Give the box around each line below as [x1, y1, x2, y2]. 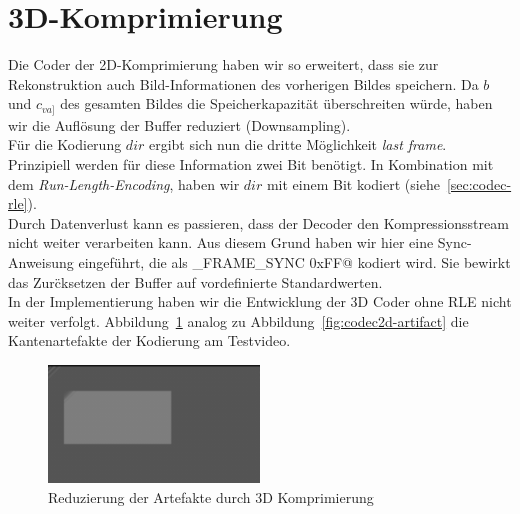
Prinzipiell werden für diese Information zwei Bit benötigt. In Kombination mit [8, 153, 494, 174]
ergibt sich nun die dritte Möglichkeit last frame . [148, 134, 447, 155]
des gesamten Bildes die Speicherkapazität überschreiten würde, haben [60, 93, 493, 114]
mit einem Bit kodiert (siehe [266, 173, 440, 194]
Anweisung [8, 251, 74, 272]
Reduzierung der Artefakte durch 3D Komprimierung [48, 486, 374, 507]
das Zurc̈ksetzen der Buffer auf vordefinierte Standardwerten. [8, 271, 383, 292]
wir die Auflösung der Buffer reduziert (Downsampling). [8, 114, 351, 135]
